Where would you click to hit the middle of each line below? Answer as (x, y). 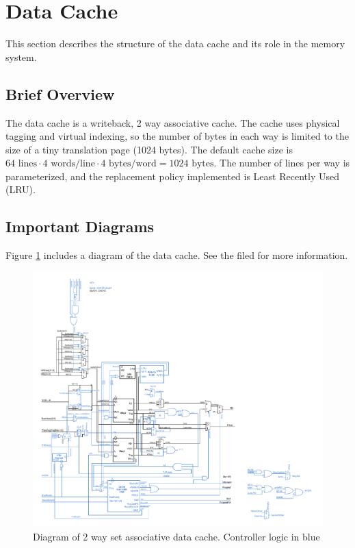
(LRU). (21, 189)
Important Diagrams (80, 226)
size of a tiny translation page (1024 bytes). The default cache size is (149, 149)
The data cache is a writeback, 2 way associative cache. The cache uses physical (173, 122)
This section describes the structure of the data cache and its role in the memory (175, 43)
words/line (73, 164)
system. (21, 57)
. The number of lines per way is (282, 163)
